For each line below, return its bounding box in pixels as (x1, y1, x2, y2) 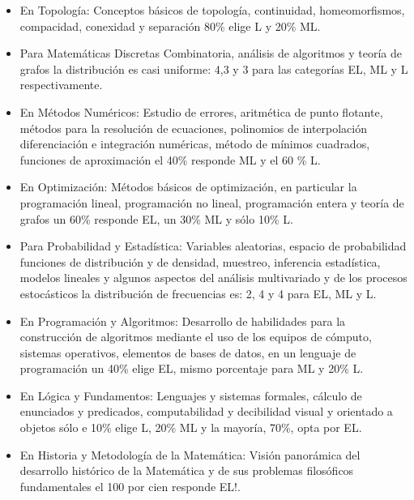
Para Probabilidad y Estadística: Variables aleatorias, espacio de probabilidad (19, 237, 407, 254)
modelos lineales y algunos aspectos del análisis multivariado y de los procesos (19, 269, 408, 286)
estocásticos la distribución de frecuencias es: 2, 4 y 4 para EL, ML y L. (19, 284, 377, 301)
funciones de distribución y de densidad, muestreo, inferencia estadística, (19, 253, 381, 270)
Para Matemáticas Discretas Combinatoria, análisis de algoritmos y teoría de (19, 45, 402, 62)
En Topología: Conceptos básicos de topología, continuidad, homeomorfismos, (19, 2, 405, 18)
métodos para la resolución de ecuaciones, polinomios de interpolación (19, 119, 367, 136)
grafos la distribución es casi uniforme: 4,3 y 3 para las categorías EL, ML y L (19, 60, 408, 77)
